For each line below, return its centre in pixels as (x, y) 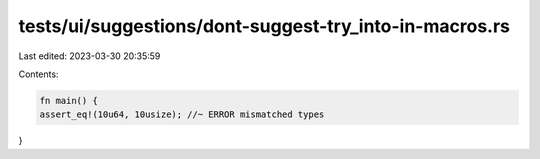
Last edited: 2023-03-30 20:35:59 (89, 56)
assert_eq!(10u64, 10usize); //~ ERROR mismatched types (182, 114)
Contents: (38, 74)
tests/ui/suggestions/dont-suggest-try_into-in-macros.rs (264, 26)
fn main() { (69, 100)
